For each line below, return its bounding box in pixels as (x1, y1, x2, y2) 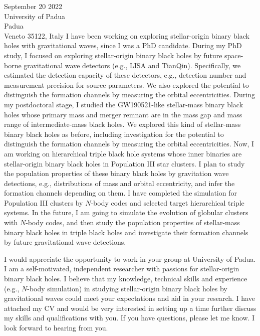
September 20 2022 (4, 1, 62, 11)
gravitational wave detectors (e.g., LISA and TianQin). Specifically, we (24, 60, 241, 70)
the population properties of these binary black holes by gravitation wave (4, 168, 229, 179)
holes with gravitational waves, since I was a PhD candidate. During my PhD (4, 40, 242, 51)
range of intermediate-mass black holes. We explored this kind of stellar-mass (4, 119, 241, 129)
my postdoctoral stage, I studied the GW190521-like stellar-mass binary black (4, 99, 243, 109)
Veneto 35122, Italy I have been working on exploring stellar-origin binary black (4, 30, 249, 41)
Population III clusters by (4, 197, 83, 208)
